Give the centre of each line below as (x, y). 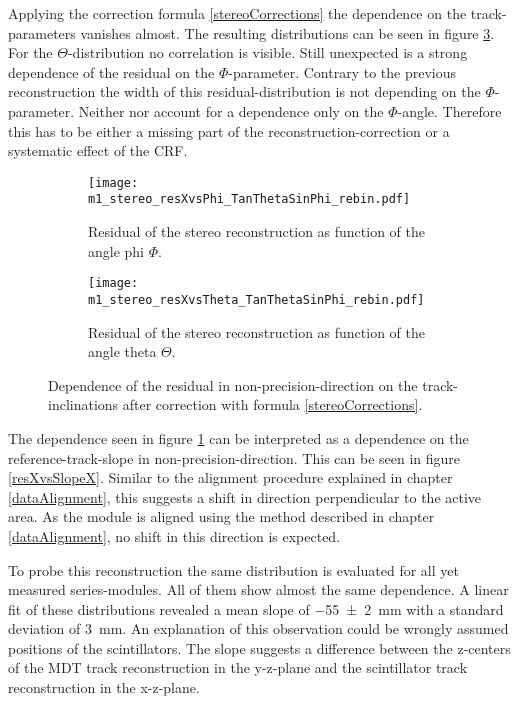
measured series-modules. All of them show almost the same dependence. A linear (258, 589)
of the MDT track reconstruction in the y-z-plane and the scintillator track (238, 667)
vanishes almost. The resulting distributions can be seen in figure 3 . (287, 32)
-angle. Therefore (449, 110)
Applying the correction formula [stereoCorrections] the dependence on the (237, 13)
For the (30, 52)
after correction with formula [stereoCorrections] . (272, 404)
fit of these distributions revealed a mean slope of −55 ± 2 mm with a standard (256, 608)
